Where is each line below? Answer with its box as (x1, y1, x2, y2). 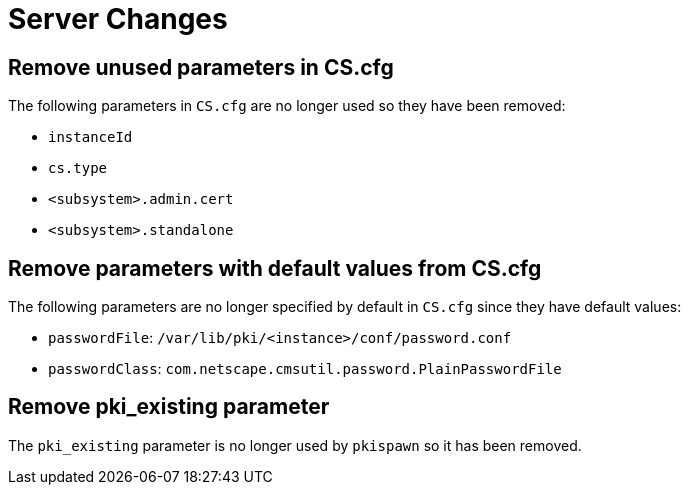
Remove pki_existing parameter (8, 394, 330, 420)
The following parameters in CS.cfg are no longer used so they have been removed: (8, 97, 566, 115)
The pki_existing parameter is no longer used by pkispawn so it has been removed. (8, 436, 582, 454)
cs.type (48, 160, 108, 177)
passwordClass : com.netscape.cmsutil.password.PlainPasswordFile (48, 360, 562, 378)
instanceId (48, 129, 133, 146)
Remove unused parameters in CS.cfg (8, 54, 394, 80)
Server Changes (8, 2, 228, 36)
